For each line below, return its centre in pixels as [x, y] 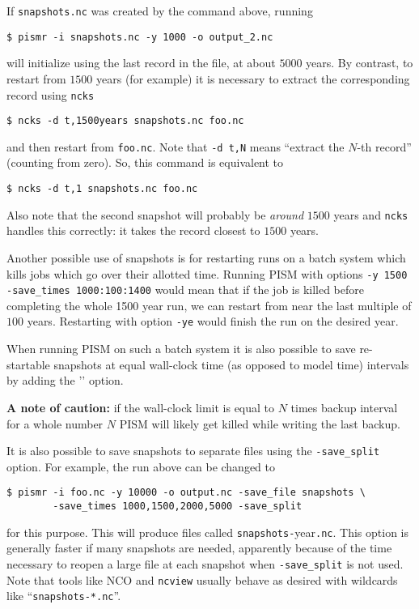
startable [28, 364]
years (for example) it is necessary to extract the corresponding [253, 78]
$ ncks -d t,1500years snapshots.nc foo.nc [125, 121]
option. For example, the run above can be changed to [141, 466]
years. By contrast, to [360, 63]
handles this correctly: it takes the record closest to [133, 230]
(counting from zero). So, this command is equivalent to [145, 162]
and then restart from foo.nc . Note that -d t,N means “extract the [176, 146]
